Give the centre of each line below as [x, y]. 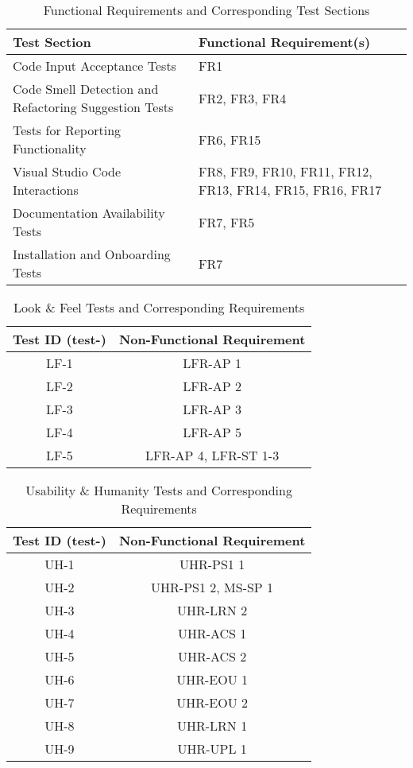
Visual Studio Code [67, 171]
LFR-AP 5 [212, 432]
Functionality [50, 148]
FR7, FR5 [227, 222]
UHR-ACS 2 [212, 656]
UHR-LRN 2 [212, 610]
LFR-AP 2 [212, 386]
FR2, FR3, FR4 [243, 98]
